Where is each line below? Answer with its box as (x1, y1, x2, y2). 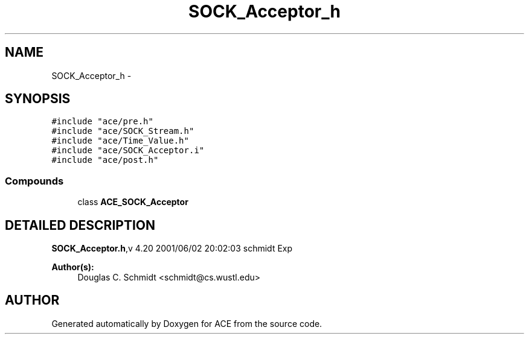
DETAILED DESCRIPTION (5, 217, 156, 233)
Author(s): (51, 262, 94, 273)
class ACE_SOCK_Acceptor (77, 197, 188, 208)
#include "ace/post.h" (51, 155, 159, 165)
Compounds (5, 174, 64, 187)
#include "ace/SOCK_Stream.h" (51, 126, 194, 136)
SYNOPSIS (5, 91, 71, 107)
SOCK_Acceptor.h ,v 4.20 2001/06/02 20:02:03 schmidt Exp (51, 243, 293, 254)
